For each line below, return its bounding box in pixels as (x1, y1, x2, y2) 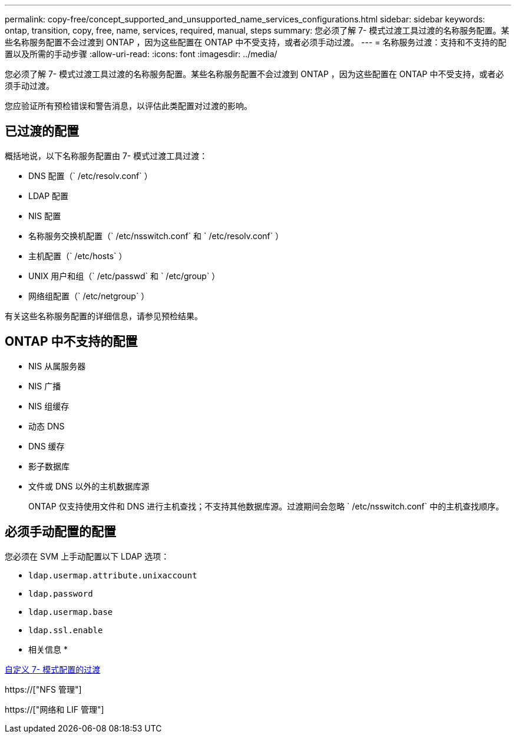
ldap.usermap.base (28, 607, 113, 617)
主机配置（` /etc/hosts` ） (28, 250, 127, 261)
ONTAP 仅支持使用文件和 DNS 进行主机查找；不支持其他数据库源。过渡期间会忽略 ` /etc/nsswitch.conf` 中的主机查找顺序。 (28, 501, 504, 511)
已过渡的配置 (5, 124, 79, 139)
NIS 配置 (28, 210, 61, 221)
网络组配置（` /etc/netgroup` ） (28, 290, 150, 301)
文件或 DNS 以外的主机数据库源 (28, 481, 150, 491)
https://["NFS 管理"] (5, 684, 82, 694)
